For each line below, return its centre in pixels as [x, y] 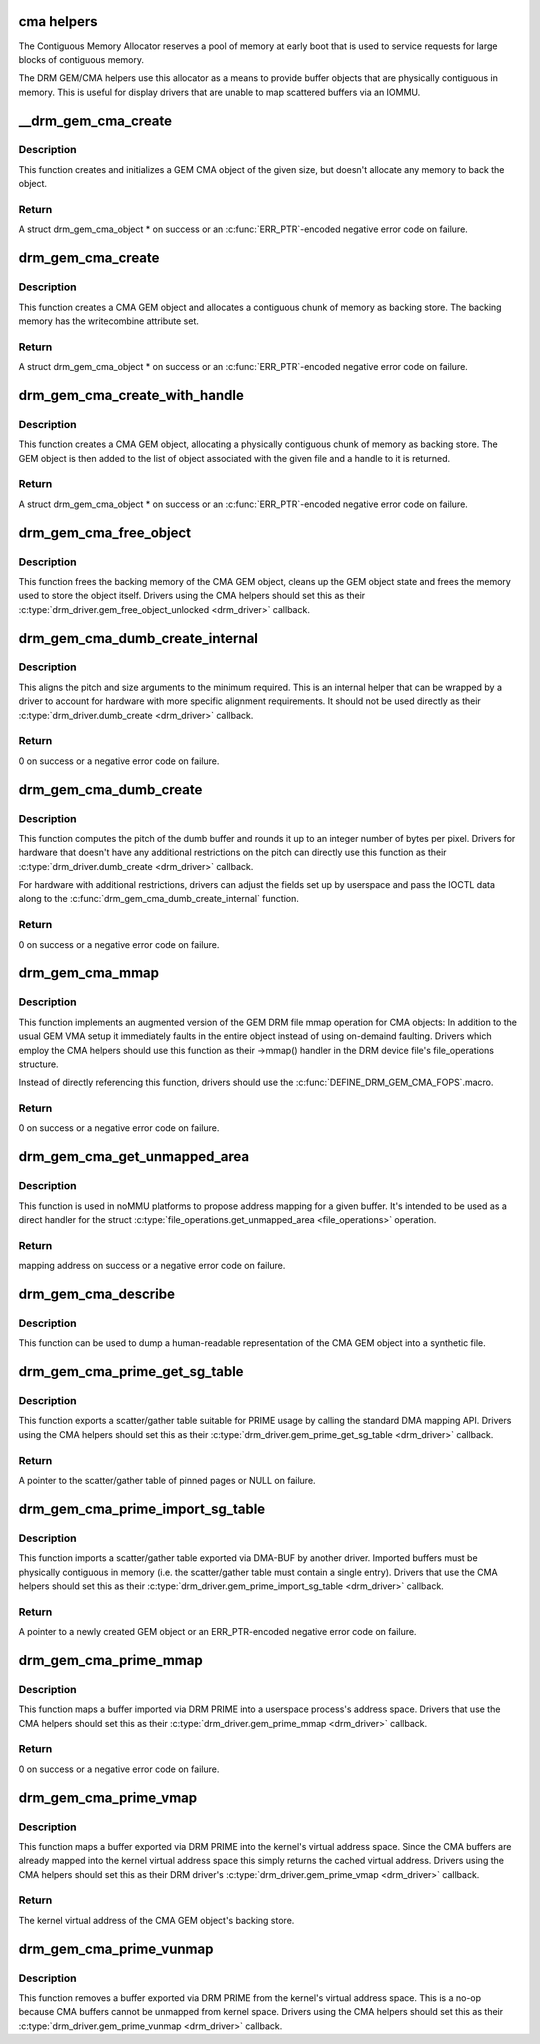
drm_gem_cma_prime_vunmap [116, 1948]
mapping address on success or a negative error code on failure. [152, 1266]
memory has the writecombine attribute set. [109, 321]
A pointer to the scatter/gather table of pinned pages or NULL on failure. [167, 1481]
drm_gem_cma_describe [96, 1293]
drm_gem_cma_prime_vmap [108, 1797]
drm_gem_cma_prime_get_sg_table [131, 1371]
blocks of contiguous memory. [81, 59]
